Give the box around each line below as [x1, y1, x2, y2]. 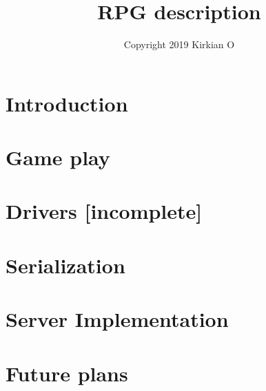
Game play [6, 143, 110, 171]
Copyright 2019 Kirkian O [123, 37, 235, 52]
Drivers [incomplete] [6, 197, 203, 225]
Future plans [6, 359, 128, 387]
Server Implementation [6, 305, 229, 333]
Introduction [6, 89, 128, 117]
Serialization [6, 251, 125, 279]
